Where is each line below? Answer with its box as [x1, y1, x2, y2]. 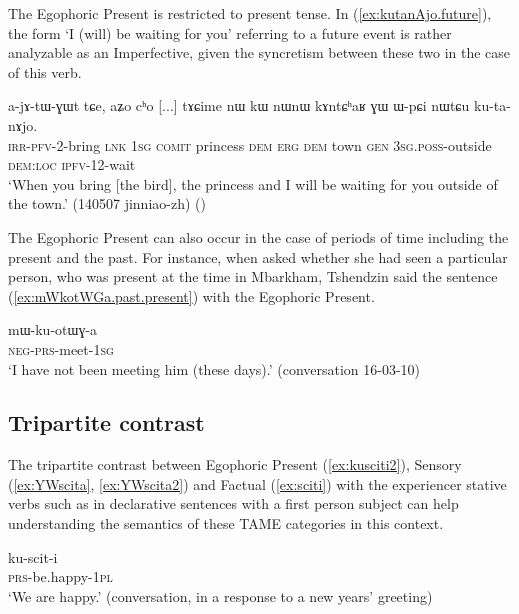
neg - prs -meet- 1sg [8, 338, 114, 359]
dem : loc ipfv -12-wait [8, 154, 136, 175]
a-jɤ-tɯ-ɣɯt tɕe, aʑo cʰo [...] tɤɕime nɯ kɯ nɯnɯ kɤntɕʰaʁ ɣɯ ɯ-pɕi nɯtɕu [8, 95, 470, 116]
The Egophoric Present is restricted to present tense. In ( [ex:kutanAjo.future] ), [8, 3, 492, 23]
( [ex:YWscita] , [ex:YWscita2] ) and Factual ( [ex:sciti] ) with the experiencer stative [8, 473, 507, 494]
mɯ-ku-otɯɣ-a [8, 319, 98, 340]
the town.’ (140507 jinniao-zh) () [8, 193, 206, 214]
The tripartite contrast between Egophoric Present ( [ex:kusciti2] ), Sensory [8, 454, 462, 475]
